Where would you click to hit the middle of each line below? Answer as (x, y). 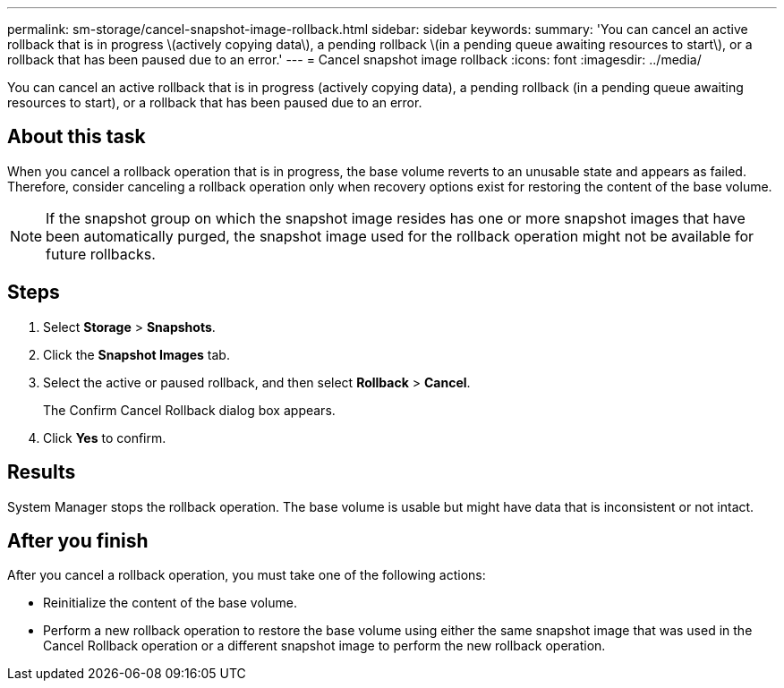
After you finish (78, 540)
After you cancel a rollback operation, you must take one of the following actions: (247, 575)
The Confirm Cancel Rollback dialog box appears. (189, 410)
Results (42, 472)
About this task (77, 137)
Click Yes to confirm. (105, 437)
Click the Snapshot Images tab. (136, 354)
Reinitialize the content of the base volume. (170, 603)
